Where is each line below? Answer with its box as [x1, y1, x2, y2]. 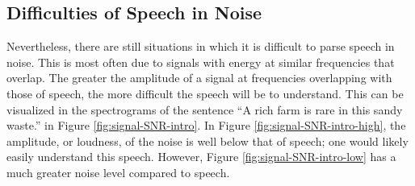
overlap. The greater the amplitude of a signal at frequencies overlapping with [6, 69, 392, 86]
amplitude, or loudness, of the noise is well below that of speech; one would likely [6, 132, 409, 149]
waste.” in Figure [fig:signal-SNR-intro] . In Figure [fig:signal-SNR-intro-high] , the [6, 117, 406, 134]
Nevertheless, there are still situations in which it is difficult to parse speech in [6, 38, 395, 55]
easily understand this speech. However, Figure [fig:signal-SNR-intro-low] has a [6, 148, 396, 165]
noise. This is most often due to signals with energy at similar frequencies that [6, 53, 395, 70]
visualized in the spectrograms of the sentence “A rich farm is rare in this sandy [6, 101, 403, 118]
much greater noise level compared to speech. [6, 163, 230, 180]
